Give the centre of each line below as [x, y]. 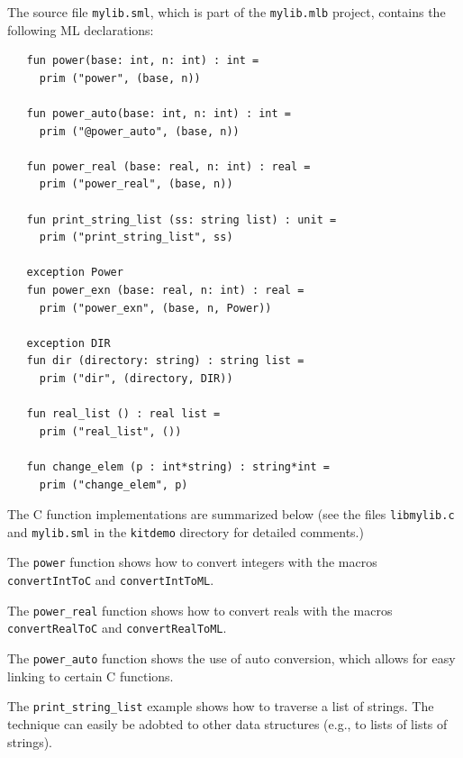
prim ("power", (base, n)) [120, 78]
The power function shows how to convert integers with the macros [192, 562]
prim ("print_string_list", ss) [136, 237]
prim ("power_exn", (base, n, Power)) [155, 308]
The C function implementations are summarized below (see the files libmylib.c [231, 514]
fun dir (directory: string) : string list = [165, 361]
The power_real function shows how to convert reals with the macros [200, 610]
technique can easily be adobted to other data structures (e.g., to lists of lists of [227, 723]
